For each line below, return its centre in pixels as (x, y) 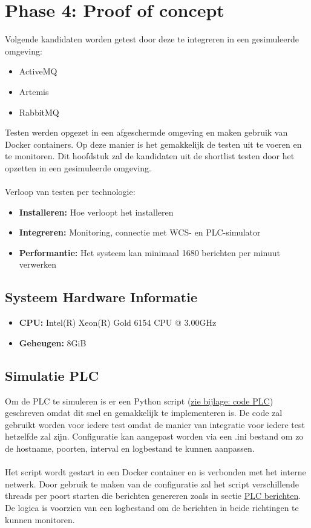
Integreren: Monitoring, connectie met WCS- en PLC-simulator (140, 232)
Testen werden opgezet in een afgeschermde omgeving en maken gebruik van (146, 132)
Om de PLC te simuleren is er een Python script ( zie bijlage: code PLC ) (139, 401)
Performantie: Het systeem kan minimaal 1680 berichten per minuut (149, 252)
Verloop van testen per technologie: (70, 192)
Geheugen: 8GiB (53, 342)
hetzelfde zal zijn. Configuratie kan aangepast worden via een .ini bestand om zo (154, 436)
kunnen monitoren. (40, 519)
